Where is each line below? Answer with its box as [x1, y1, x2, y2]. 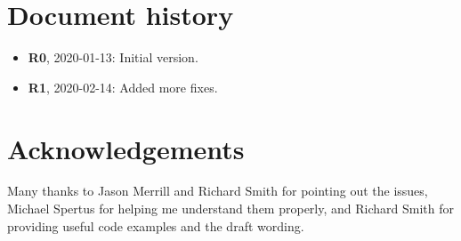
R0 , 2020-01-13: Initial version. [28, 48, 198, 67]
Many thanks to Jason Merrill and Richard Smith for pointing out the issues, [7, 181, 428, 200]
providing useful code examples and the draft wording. [7, 216, 304, 235]
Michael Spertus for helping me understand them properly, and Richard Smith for [7, 199, 454, 218]
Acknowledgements [7, 130, 245, 166]
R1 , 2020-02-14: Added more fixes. [28, 77, 218, 96]
